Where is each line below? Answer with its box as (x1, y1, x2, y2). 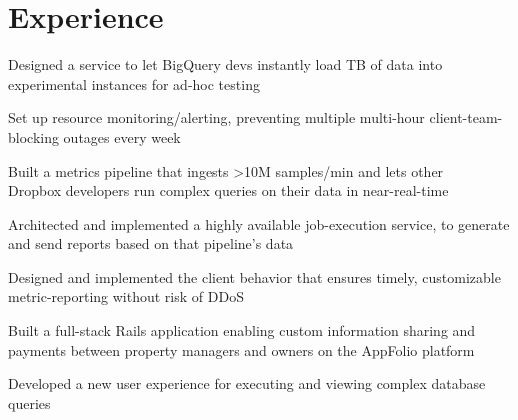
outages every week (63, 126, 181, 147)
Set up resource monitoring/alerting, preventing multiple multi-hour (8, 107, 425, 128)
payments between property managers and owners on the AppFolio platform (8, 339, 475, 360)
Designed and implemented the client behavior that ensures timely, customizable (8, 266, 501, 287)
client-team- (429, 107, 503, 128)
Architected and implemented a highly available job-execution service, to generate (8, 213, 510, 234)
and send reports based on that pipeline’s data (8, 233, 294, 254)
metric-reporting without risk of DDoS (8, 286, 244, 307)
